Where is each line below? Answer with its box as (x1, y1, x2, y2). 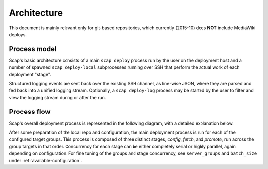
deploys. (9, 31, 27, 37)
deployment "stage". (9, 71, 52, 77)
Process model (9, 45, 57, 53)
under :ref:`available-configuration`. (9, 157, 82, 163)
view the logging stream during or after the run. (9, 94, 106, 100)
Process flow (9, 107, 51, 116)
